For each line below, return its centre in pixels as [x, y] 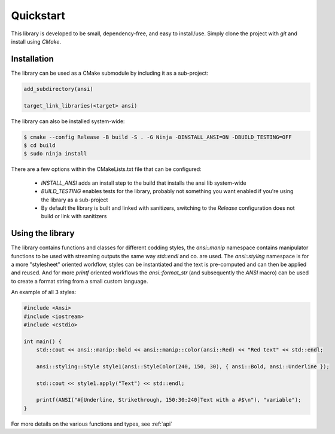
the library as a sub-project [74, 200]
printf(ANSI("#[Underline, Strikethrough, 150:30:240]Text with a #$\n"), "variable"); [169, 400]
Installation [32, 59]
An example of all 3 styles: [44, 292]
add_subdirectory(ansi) [59, 89]
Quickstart [38, 16]
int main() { [43, 341]
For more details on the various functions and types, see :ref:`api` [92, 424]
